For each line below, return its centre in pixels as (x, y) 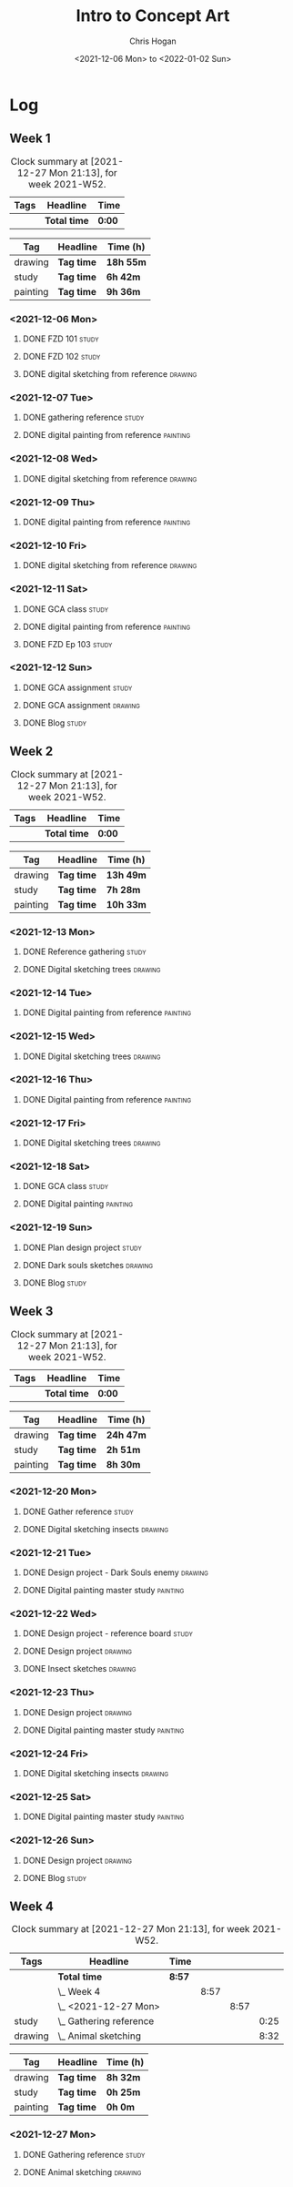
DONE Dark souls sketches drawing (88, 1265)
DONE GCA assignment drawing (81, 705)
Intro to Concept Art (153, 16)
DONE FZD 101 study (61, 339)
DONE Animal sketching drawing (82, 2172)
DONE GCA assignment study (77, 687)
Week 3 (31, 1312)
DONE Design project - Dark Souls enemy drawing (116, 1572)
